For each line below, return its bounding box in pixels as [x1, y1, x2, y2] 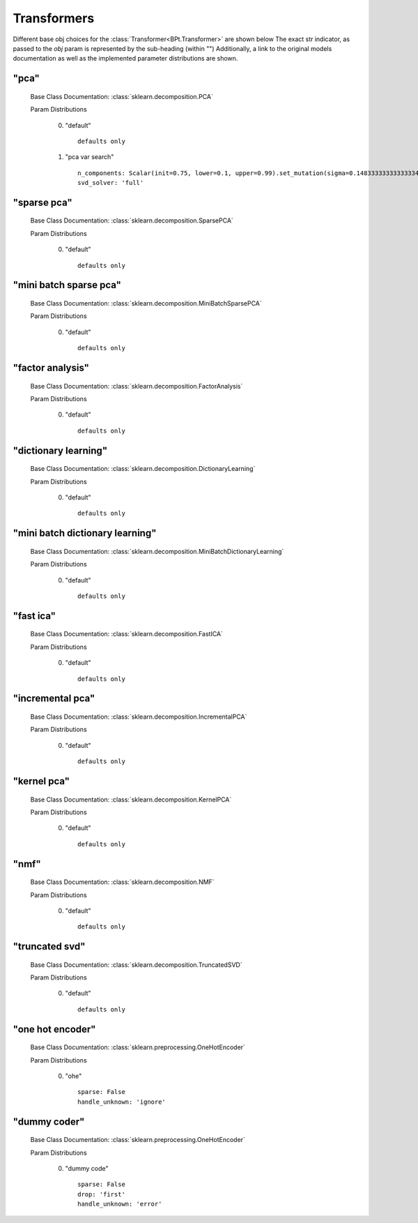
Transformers [13, 10, 95, 26]
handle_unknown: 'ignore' [77, 1097, 167, 1106]
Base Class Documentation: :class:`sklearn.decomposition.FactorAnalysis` [30, 382, 243, 390]
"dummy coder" [13, 1116, 85, 1127]
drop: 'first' [77, 1190, 125, 1198]
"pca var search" [65, 153, 114, 161]
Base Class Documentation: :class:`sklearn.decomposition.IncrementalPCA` [30, 712, 247, 721]
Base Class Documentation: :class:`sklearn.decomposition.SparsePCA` [30, 216, 233, 225]
